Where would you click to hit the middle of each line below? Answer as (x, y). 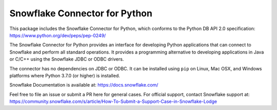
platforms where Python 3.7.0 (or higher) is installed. (65, 75)
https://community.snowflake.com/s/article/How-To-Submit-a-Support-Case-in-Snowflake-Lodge (113, 101)
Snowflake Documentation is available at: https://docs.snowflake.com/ (84, 85)
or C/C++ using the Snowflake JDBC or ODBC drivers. (67, 59)
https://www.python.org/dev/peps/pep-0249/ (58, 35)
